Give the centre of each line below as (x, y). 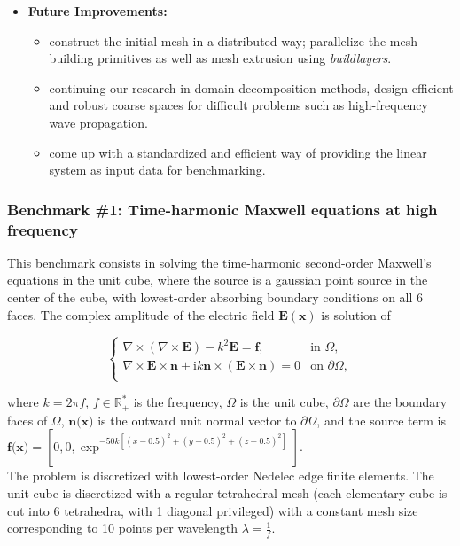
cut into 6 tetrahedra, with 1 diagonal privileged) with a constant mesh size (213, 510)
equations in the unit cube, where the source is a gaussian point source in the (218, 280)
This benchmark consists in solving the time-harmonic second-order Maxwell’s (219, 262)
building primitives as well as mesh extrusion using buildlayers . (220, 58)
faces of (27, 420)
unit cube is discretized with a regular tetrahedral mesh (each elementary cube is (227, 493)
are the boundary (400, 402)
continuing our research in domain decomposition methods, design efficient (251, 87)
